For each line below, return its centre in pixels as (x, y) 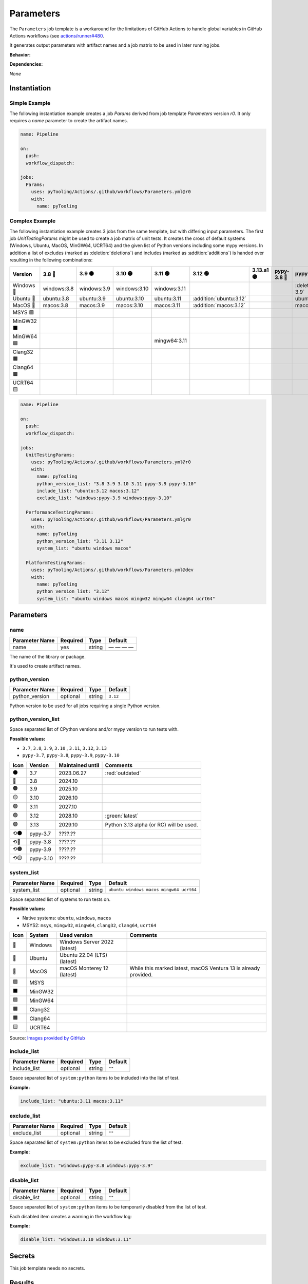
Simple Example (30, 103)
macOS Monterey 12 (84, 968)
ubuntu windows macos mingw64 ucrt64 (153, 890)
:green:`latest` (122, 816)
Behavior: (20, 54)
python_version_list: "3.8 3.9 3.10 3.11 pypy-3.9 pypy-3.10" (117, 484)
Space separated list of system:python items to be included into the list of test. (94, 1078)
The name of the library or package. (47, 656)
